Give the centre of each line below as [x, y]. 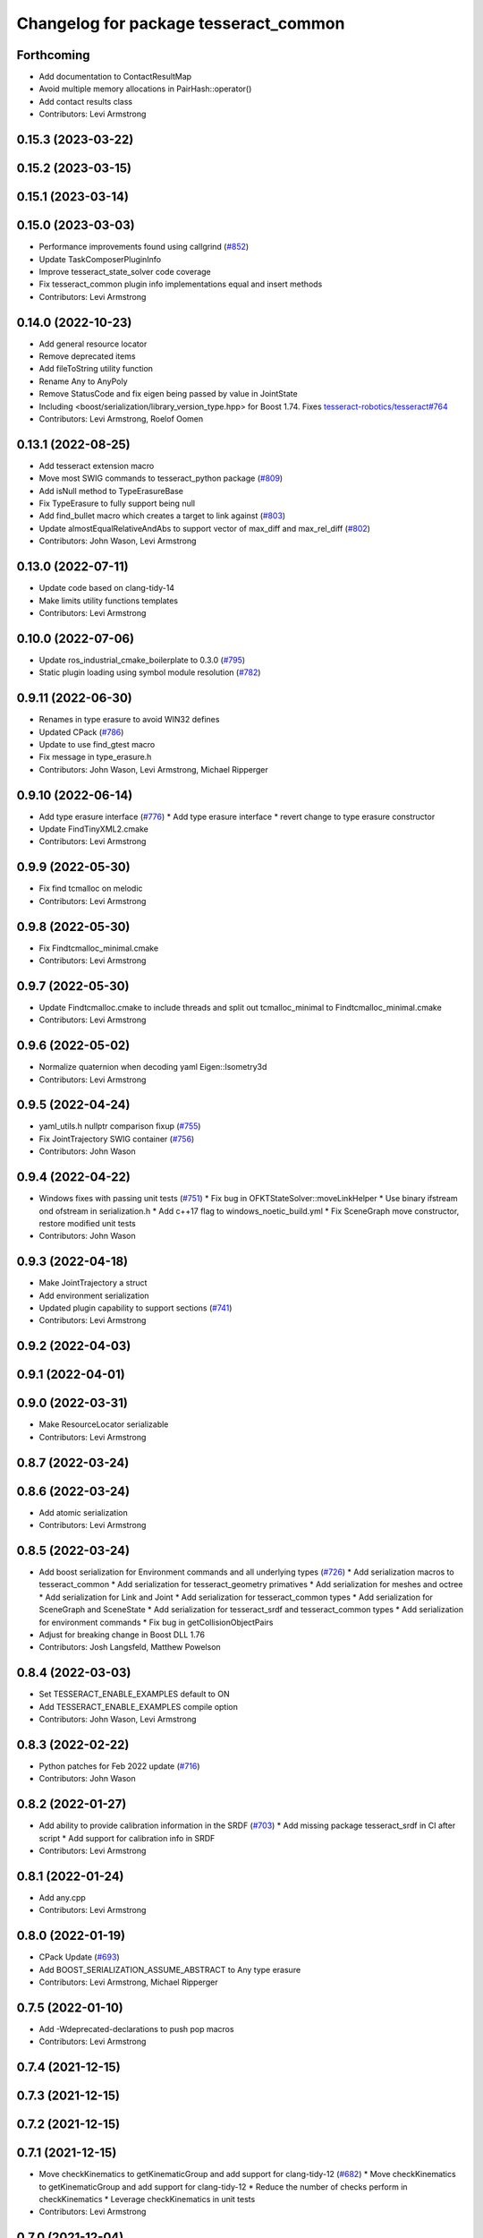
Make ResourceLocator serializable [104, 1424]
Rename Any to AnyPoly [84, 381]
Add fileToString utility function [96, 369]
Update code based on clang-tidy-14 [106, 588]
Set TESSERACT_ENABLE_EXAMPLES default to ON [134, 1694]
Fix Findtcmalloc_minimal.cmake [99, 948]
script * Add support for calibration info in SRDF [127, 1838]
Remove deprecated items [87, 356]
